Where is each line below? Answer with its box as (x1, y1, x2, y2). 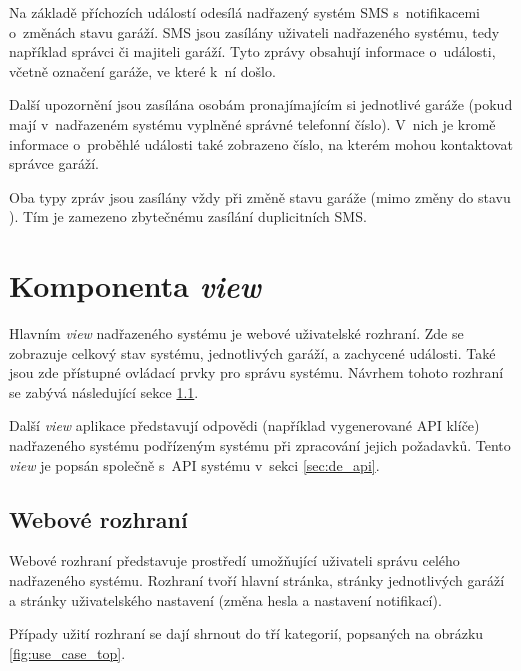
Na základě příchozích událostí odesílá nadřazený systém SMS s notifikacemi (9, 2, 481, 22)
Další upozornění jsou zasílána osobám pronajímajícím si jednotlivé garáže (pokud (9, 94, 513, 115)
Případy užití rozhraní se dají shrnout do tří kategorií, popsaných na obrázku (9, 623, 484, 644)
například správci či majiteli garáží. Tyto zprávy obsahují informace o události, (9, 41, 496, 62)
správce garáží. (9, 153, 99, 174)
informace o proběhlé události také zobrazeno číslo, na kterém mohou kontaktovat (9, 133, 513, 154)
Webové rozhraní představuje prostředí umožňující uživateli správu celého (9, 550, 460, 571)
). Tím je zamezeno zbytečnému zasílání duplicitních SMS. (9, 206, 367, 227)
